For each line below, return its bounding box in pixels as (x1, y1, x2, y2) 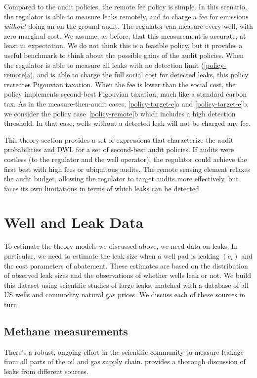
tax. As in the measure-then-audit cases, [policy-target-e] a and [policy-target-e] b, (4, 98, 249, 108)
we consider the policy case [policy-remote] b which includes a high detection (4, 108, 236, 118)
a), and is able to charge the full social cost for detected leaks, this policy (26, 69, 249, 80)
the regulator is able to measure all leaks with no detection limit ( (4, 59, 204, 70)
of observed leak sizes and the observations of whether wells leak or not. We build (4, 270, 251, 280)
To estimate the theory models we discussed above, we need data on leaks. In (4, 241, 238, 251)
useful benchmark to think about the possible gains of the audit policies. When (4, 50, 244, 60)
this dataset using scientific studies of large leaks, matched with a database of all (4, 279, 249, 290)
